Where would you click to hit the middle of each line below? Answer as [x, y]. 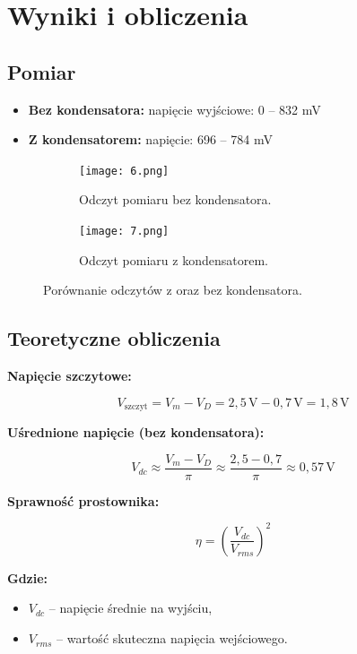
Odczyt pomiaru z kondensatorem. [174, 259]
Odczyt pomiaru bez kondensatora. [175, 199]
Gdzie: [28, 577]
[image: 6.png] [124, 171]
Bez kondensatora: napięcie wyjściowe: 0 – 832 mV [174, 109]
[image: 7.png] [124, 232]
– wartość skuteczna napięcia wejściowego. [172, 638]
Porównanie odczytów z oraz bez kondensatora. [173, 290]
